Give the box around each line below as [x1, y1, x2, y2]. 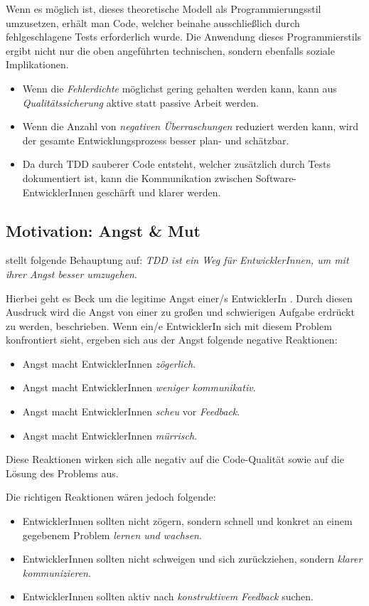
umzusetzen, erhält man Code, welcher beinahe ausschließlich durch [6, 15, 300, 30]
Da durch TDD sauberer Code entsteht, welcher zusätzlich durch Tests [22, 156, 331, 171]
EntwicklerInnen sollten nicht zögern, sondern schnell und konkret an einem [22, 514, 353, 528]
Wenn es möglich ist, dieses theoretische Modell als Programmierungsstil [6, 1, 321, 16]
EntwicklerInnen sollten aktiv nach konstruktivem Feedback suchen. [22, 589, 314, 604]
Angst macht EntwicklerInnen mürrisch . [22, 427, 198, 442]
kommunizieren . [22, 565, 91, 580]
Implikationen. [6, 57, 69, 72]
